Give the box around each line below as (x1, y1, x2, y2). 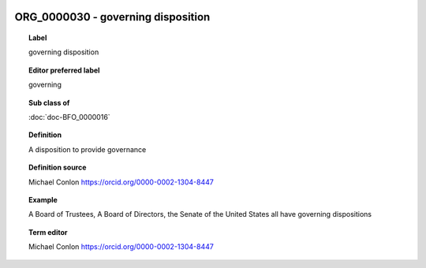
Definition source (28, 162, 87, 173)
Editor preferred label (28, 65, 100, 75)
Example (28, 195, 58, 204)
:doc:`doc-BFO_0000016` (28, 112, 110, 121)
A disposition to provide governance (28, 144, 147, 154)
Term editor (28, 227, 68, 236)
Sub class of (28, 98, 70, 107)
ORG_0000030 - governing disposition (14, 10, 211, 24)
